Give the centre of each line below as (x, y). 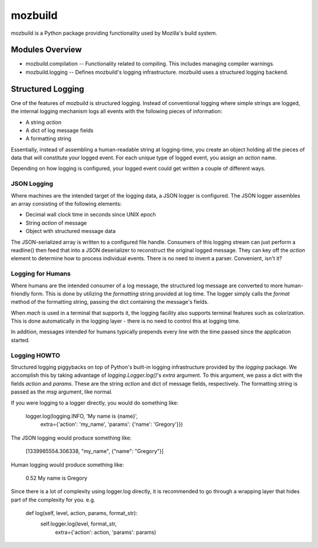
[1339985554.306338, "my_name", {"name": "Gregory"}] (95, 451)
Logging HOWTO (36, 355)
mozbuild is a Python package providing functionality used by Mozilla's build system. (114, 33)
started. (20, 340)
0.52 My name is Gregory (57, 478)
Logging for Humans (41, 274)
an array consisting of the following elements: (66, 204)
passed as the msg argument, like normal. (62, 392)
